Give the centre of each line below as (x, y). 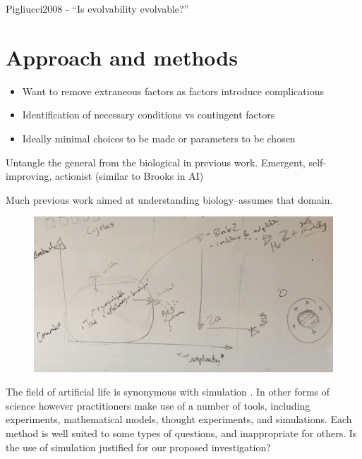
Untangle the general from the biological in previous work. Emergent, (156, 162)
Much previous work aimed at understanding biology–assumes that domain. (169, 199)
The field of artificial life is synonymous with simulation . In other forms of (168, 392)
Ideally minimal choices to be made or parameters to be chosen (159, 138)
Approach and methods (122, 57)
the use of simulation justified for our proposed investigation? (138, 447)
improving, (29, 176)
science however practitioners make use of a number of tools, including (158, 405)
